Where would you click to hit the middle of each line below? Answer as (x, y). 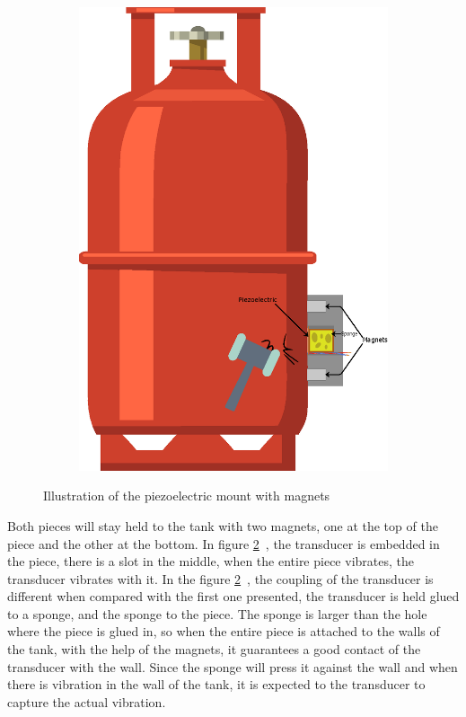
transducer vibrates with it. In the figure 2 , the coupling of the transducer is (220, 578)
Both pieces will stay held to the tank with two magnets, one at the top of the (223, 525)
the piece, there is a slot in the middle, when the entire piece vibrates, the (211, 561)
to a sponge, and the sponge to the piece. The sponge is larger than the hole (217, 613)
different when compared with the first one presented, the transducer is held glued (233, 596)
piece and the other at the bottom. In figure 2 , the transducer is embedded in (224, 543)
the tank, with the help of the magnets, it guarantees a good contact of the (214, 649)
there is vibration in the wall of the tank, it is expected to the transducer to (216, 684)
